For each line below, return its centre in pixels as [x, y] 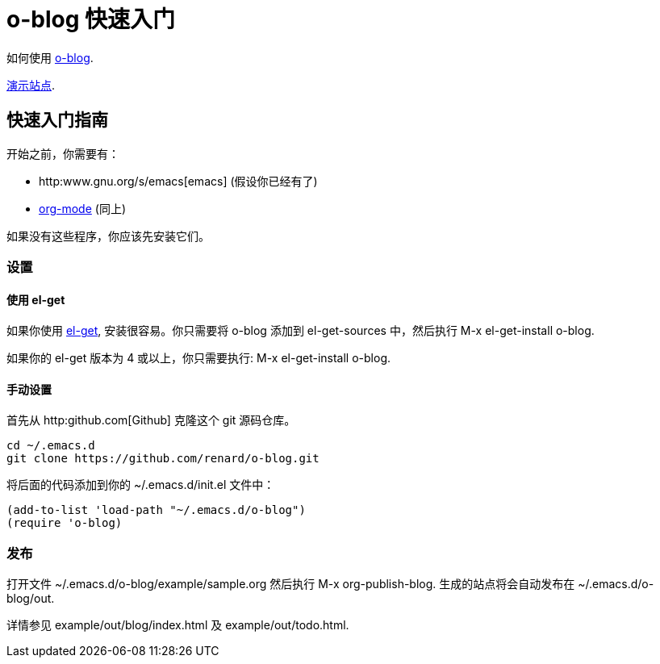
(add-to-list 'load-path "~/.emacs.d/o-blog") [156, 510]
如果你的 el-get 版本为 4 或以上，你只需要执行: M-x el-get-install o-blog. [199, 358]
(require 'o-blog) [65, 523]
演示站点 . [31, 85]
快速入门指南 [57, 120]
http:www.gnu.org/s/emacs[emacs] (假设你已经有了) [178, 181]
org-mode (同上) [83, 208]
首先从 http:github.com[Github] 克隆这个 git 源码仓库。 [151, 420]
